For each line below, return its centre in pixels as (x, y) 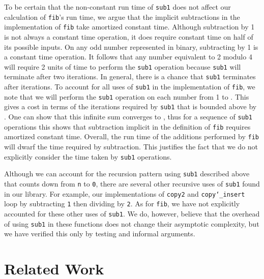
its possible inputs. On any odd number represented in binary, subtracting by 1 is (131, 46)
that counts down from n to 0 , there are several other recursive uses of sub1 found (132, 183)
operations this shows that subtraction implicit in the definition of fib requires (127, 126)
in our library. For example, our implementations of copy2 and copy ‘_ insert (125, 193)
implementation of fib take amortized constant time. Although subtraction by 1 (129, 27)
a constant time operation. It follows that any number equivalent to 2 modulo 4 (128, 57)
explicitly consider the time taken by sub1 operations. (88, 156)
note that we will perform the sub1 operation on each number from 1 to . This (127, 96)
